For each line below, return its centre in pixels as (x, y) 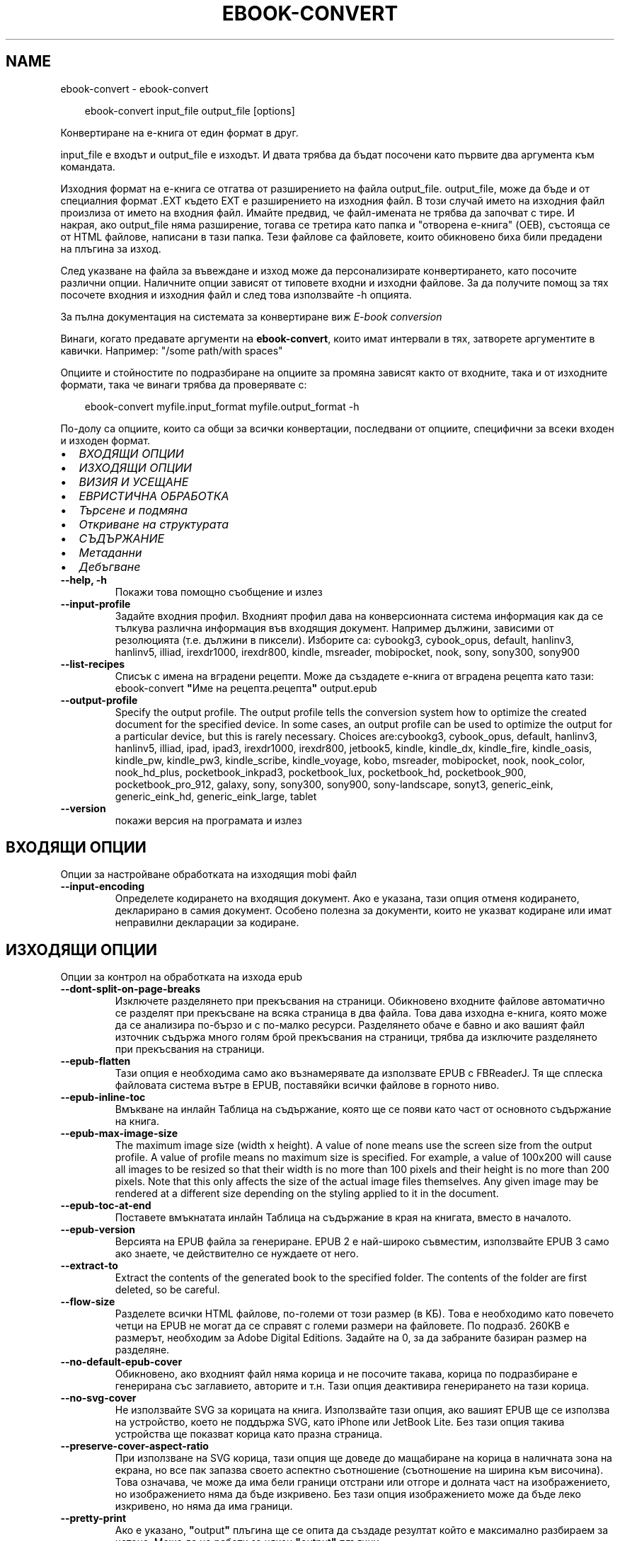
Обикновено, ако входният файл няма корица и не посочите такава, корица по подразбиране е (346, 1374)
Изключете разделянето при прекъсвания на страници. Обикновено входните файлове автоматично (360, 1001)
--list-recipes (93, 664)
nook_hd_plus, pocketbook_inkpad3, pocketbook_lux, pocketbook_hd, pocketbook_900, (321, 772)
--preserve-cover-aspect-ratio (134, 1446)
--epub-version (98, 1230)
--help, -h (84, 579)
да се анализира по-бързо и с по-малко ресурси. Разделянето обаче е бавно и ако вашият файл (350, 1025)
